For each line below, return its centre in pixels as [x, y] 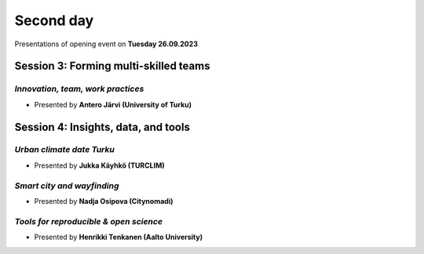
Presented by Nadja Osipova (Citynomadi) [104, 201]
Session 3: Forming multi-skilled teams [112, 66]
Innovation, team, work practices [79, 89]
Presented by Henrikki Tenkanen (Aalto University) [119, 237]
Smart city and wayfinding [67, 186]
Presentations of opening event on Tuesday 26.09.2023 [106, 44]
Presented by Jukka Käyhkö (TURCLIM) [99, 165]
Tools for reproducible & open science [89, 221]
